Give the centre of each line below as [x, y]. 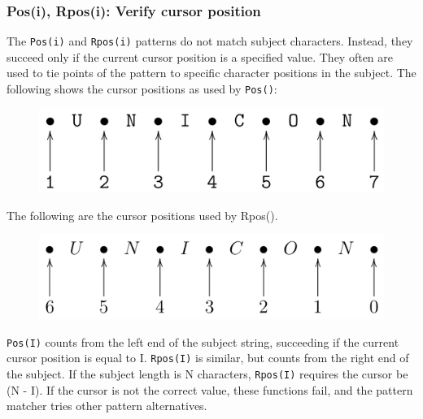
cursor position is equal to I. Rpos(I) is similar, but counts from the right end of [208, 358]
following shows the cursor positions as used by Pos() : [142, 89]
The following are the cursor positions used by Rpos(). [142, 215]
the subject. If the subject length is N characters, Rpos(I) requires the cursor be [207, 373]
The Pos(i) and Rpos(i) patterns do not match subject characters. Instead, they [210, 41]
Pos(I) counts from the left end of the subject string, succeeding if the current [203, 341]
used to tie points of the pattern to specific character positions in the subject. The [211, 73]
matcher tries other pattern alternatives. [107, 406]
